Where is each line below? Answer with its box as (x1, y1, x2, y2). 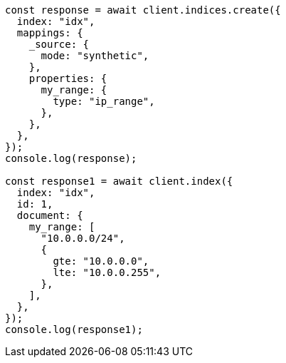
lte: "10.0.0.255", (53, 267, 161, 278)
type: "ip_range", (53, 96, 155, 107)
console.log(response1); (5, 324, 143, 335)
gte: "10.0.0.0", (53, 255, 149, 267)
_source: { (28, 39, 90, 50)
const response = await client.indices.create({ (5, 4, 281, 16)
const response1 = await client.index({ (5, 175, 233, 187)
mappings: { (16, 27, 83, 39)
